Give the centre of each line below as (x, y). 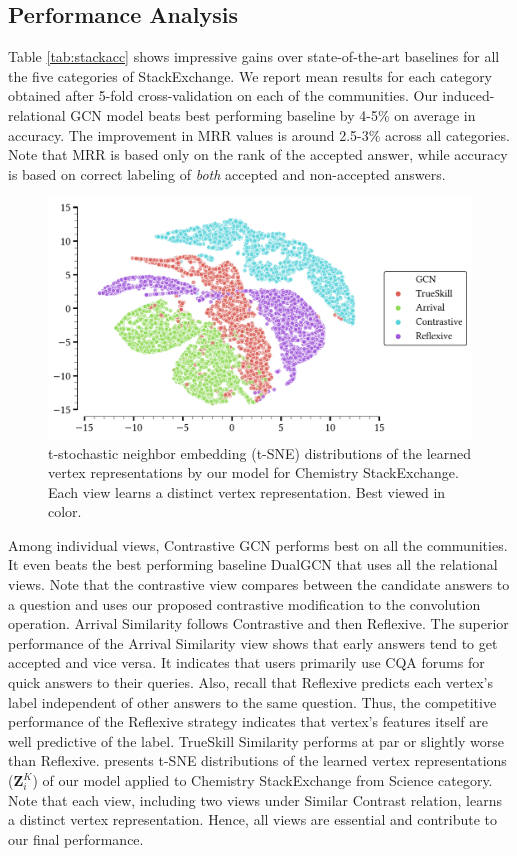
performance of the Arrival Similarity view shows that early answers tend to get (253, 642)
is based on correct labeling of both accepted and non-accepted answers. (227, 173)
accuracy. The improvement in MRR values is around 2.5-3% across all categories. (259, 134)
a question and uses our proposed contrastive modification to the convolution (244, 603)
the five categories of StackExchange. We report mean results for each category (250, 75)
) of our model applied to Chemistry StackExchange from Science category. (262, 780)
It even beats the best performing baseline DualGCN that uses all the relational (253, 564)
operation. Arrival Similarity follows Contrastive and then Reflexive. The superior (258, 623)
